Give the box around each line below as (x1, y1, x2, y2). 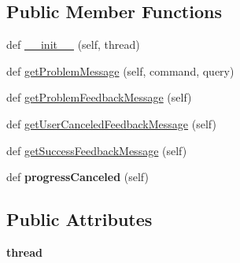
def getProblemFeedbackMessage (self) (6, 89, 192, 106)
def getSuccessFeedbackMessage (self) (6, 142, 187, 158)
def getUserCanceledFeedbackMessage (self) (6, 115, 216, 131)
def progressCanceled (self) (6, 169, 149, 185)
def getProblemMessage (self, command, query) (6, 62, 234, 79)
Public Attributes (6, 207, 153, 232)
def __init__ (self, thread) (6, 36, 140, 53)
